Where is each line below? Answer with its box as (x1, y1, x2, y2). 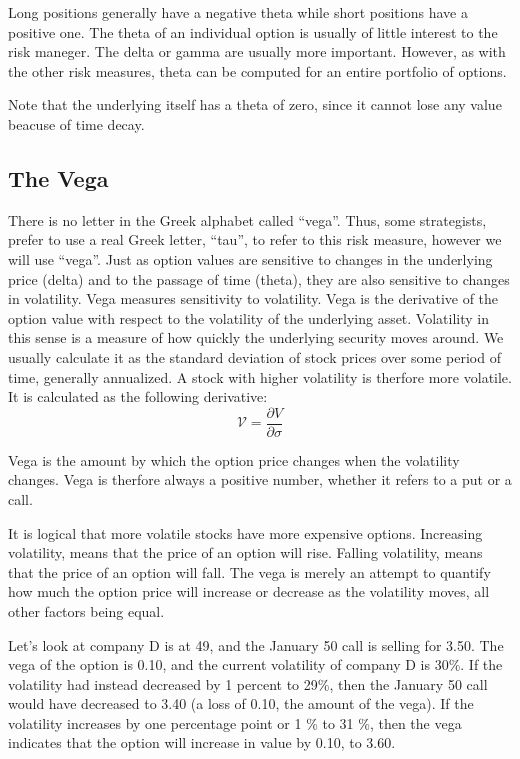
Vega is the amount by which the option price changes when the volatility (8, 449, 460, 470)
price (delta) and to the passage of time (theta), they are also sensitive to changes (8, 268, 510, 289)
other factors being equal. (8, 600, 165, 621)
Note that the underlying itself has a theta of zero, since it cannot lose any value (8, 94, 502, 115)
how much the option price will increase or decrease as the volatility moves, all (8, 581, 490, 602)
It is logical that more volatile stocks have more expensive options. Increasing (8, 522, 483, 543)
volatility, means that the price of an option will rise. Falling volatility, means (8, 542, 483, 563)
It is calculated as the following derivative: (8, 386, 268, 407)
